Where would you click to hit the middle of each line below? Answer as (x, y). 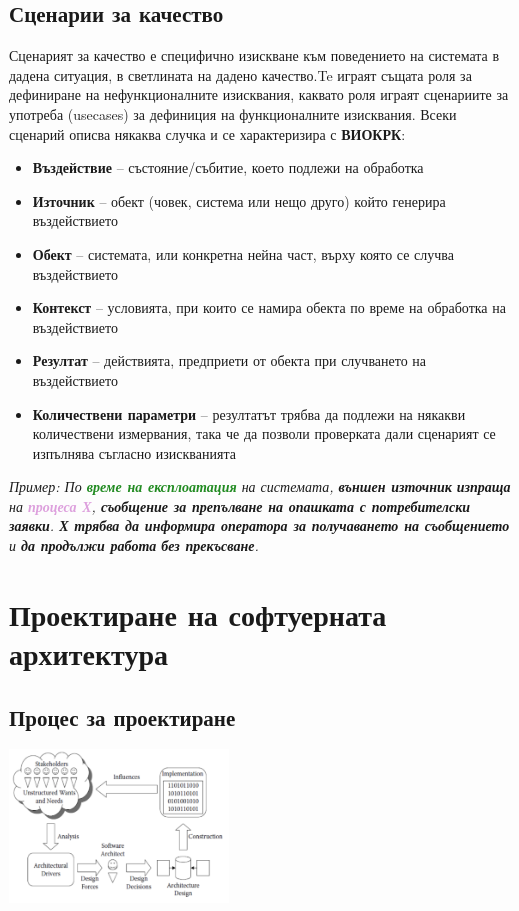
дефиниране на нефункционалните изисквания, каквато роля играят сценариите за (259, 94)
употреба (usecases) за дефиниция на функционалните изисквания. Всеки (233, 113)
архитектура (88, 653)
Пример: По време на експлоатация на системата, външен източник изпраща (260, 486)
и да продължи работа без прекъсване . (134, 545)
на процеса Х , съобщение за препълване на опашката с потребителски (240, 505)
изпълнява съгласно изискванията (134, 452)
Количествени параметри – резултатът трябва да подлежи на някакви (249, 413)
